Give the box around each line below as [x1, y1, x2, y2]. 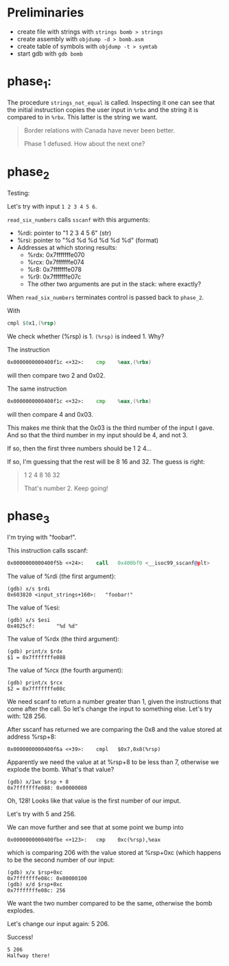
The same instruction [7, 384, 67, 393]
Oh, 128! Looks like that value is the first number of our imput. [7, 796, 182, 805]
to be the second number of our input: [7, 856, 115, 864]
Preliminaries [7, 5, 84, 21]
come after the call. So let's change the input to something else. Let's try [7, 705, 213, 713]
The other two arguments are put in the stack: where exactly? [27, 280, 202, 288]
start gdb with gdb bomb [16, 49, 84, 58]
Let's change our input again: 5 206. [7, 920, 110, 928]
